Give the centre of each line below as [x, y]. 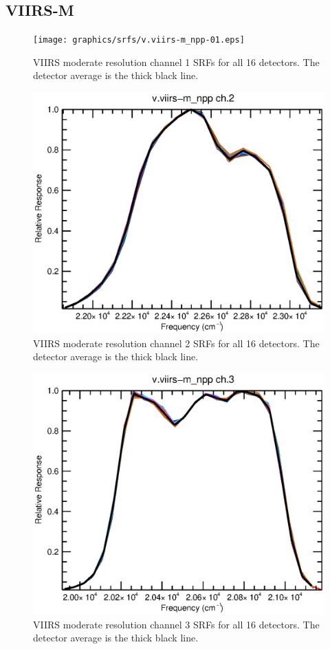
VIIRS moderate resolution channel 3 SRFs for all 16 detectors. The [176, 624]
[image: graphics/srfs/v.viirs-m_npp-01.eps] [139, 40]
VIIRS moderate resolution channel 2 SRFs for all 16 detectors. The [176, 343]
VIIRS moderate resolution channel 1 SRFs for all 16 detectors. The [176, 62]
